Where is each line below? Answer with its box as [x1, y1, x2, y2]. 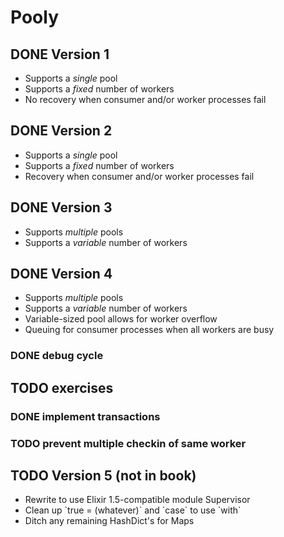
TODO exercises [10, 379, 114, 396]
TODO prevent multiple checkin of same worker [10, 436, 247, 450]
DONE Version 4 [10, 266, 113, 283]
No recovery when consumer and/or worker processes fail [24, 94, 267, 105]
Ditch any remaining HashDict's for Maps [24, 515, 195, 527]
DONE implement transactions [10, 409, 161, 423]
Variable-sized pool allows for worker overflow [24, 313, 218, 325]
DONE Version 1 [10, 46, 110, 63]
